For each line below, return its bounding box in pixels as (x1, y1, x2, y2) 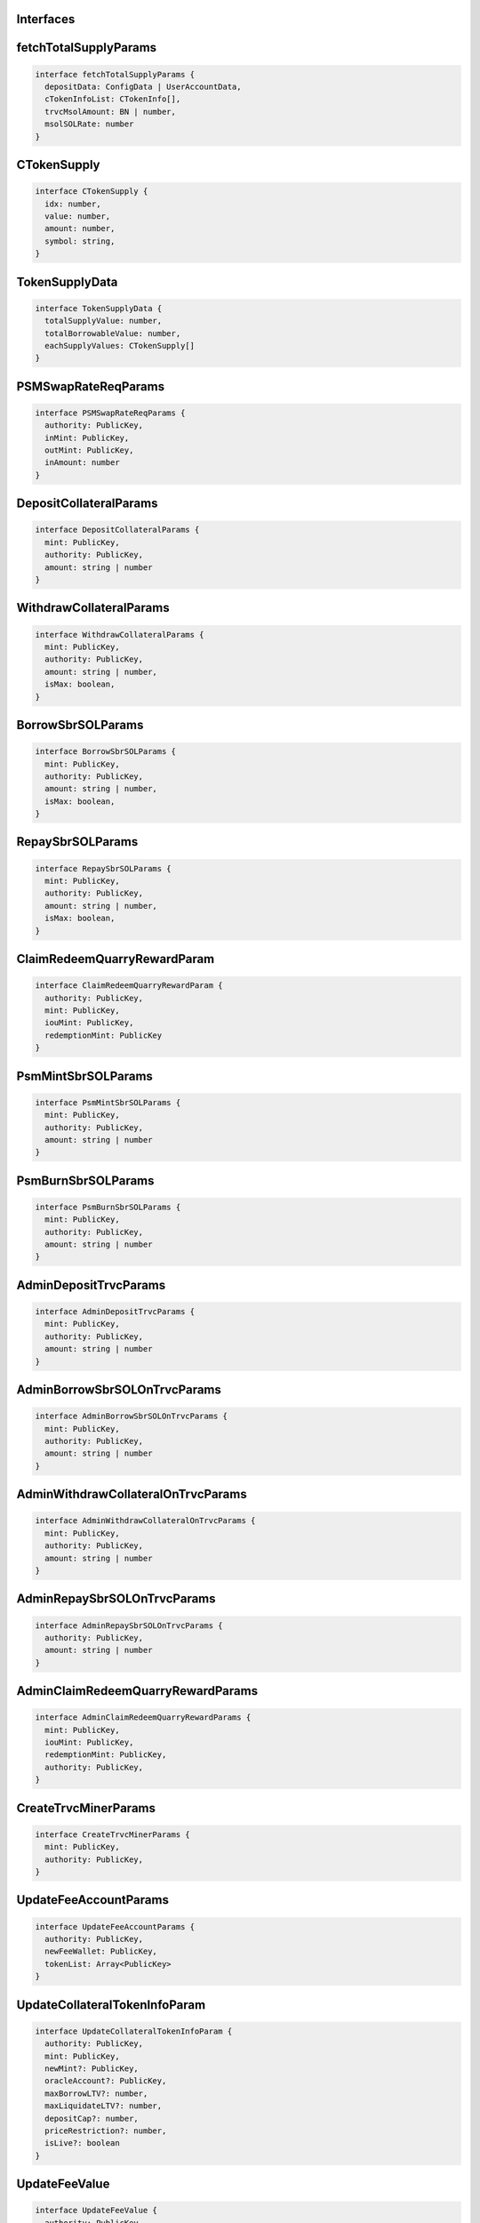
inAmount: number (44, 458, 120, 468)
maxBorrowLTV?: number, (44, 2088, 148, 2099)
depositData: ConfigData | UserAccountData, (44, 82, 242, 92)
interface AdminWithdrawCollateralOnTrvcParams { (35, 1516, 256, 1526)
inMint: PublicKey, (44, 432, 130, 443)
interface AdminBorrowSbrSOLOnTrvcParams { (35, 1411, 228, 1422)
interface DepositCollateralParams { (35, 525, 200, 535)
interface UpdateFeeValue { (35, 2205, 157, 2216)
